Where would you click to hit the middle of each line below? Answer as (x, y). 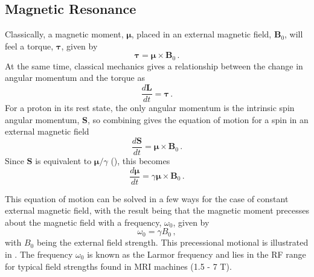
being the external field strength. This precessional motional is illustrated (172, 242)
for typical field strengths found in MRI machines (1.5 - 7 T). (118, 266)
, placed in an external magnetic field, (201, 34)
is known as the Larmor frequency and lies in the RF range (197, 254)
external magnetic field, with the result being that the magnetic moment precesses (157, 210)
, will (294, 34)
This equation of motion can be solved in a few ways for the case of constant (147, 198)
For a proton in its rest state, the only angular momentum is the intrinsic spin (150, 108)
